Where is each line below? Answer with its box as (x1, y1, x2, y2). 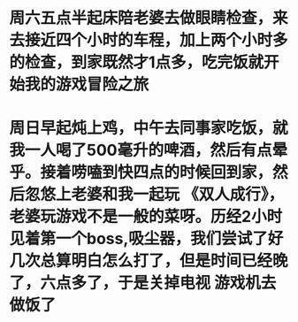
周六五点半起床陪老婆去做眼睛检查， (9, 8, 273, 28)
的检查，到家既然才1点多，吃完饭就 (9, 52, 264, 73)
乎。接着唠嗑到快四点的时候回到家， (9, 163, 273, 182)
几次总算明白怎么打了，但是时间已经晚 (9, 251, 289, 271)
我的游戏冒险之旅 (25, 74, 149, 95)
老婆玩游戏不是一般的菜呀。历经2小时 (9, 207, 283, 226)
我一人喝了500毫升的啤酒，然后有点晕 (9, 141, 288, 160)
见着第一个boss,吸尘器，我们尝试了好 (9, 229, 284, 249)
